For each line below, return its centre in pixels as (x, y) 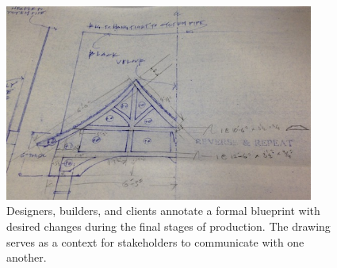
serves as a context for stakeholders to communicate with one (155, 241)
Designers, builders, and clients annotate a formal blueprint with (163, 211)
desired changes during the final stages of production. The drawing (168, 226)
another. (27, 257)
